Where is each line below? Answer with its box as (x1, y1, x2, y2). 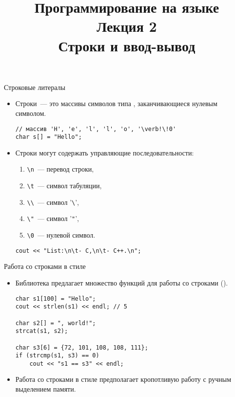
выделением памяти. (15, 384, 76, 394)
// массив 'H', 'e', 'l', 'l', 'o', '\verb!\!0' (15, 125, 176, 132)
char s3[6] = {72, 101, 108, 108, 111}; (15, 344, 148, 351)
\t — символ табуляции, (27, 180, 102, 191)
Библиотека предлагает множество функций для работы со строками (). (15, 277, 228, 287)
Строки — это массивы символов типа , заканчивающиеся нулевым (15, 98, 217, 109)
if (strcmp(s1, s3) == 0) (15, 352, 99, 359)
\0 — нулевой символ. (27, 230, 96, 240)
